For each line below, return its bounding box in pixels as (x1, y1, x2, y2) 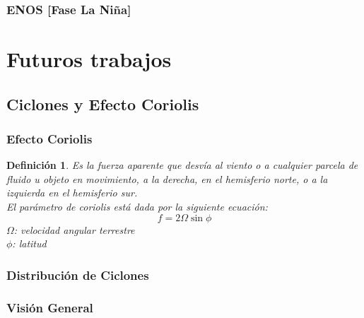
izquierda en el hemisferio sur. (6, 185, 138, 200)
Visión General (6, 298, 93, 316)
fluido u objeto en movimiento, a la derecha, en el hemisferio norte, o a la (6, 171, 328, 186)
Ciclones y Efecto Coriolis (6, 93, 199, 114)
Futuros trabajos (6, 45, 172, 73)
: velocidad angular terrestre (13, 222, 135, 237)
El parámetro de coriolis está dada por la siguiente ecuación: (6, 199, 268, 213)
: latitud (12, 236, 47, 251)
